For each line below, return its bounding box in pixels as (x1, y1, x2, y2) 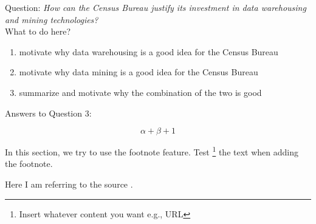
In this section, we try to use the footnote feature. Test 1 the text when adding (5, 144, 298, 158)
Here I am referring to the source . (5, 178, 133, 190)
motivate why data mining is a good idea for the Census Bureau (19, 66, 258, 78)
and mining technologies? (5, 13, 98, 25)
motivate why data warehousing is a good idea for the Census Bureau (19, 45, 278, 58)
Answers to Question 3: (5, 106, 92, 119)
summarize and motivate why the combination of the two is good (19, 86, 262, 98)
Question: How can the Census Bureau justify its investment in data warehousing (5, 1, 306, 13)
